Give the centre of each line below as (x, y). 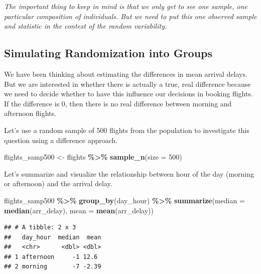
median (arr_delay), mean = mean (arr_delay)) (79, 210)
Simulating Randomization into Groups (108, 53)
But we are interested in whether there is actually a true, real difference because (127, 84)
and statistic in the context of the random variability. (86, 26)
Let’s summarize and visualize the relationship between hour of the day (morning (129, 173)
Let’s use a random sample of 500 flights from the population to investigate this (127, 130)
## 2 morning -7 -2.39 (53, 267)
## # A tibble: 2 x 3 (40, 228)
